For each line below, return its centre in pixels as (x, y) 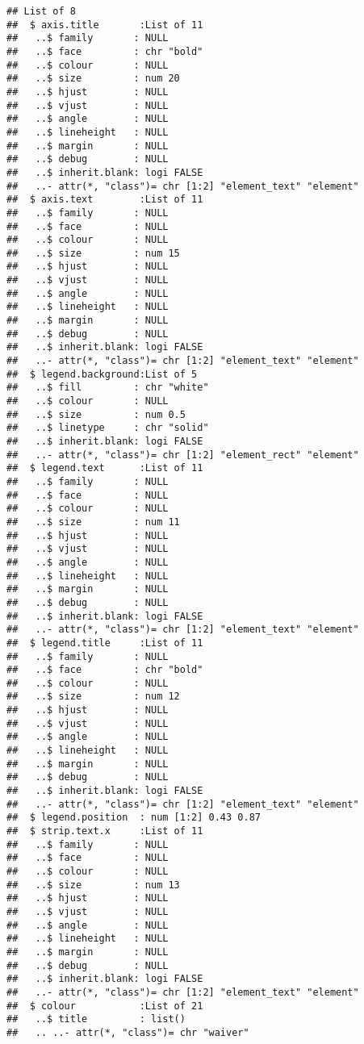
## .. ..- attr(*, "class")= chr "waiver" (128, 1032)
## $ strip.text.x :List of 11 (105, 831)
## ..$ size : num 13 (93, 885)
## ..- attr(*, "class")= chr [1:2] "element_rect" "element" (183, 455)
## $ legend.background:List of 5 (102, 374)
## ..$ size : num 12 (93, 697)
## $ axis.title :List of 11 (105, 25)
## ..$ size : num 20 (93, 79)
